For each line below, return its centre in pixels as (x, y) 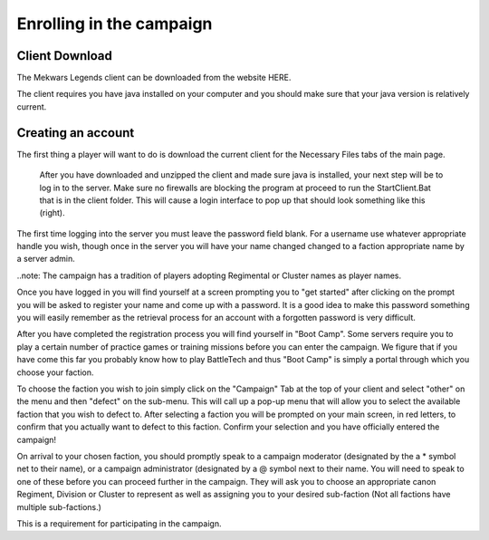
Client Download (65, 56)
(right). (52, 213)
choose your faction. (55, 372)
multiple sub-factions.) (59, 506)
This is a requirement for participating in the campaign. (119, 523)
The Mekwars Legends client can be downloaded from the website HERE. (154, 78)
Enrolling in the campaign (115, 24)
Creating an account (76, 133)
